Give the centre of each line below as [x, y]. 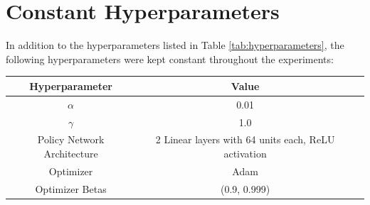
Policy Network [71, 139]
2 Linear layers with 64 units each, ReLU [245, 139]
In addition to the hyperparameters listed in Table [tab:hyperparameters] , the [175, 45]
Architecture [71, 153]
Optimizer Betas [71, 188]
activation [245, 153]
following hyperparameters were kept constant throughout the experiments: [170, 59]
